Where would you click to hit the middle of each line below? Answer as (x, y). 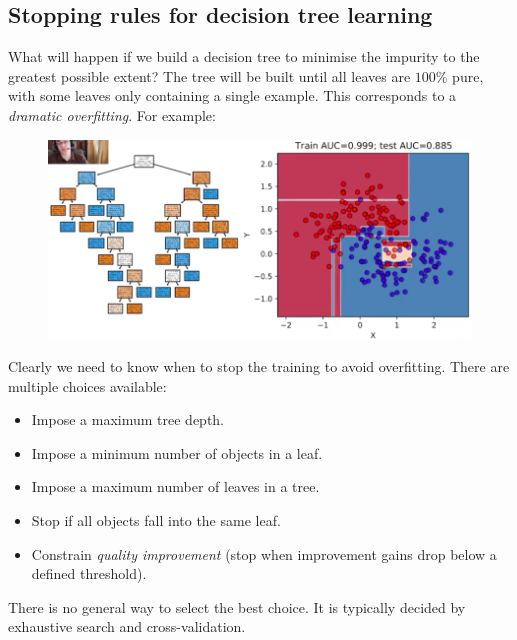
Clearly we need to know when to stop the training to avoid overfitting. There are (259, 366)
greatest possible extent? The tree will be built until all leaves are (209, 75)
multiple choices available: (87, 385)
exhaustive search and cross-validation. (127, 626)
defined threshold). (89, 573)
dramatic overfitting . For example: (112, 114)
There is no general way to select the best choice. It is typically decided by (237, 606)
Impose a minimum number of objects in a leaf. (177, 452)
